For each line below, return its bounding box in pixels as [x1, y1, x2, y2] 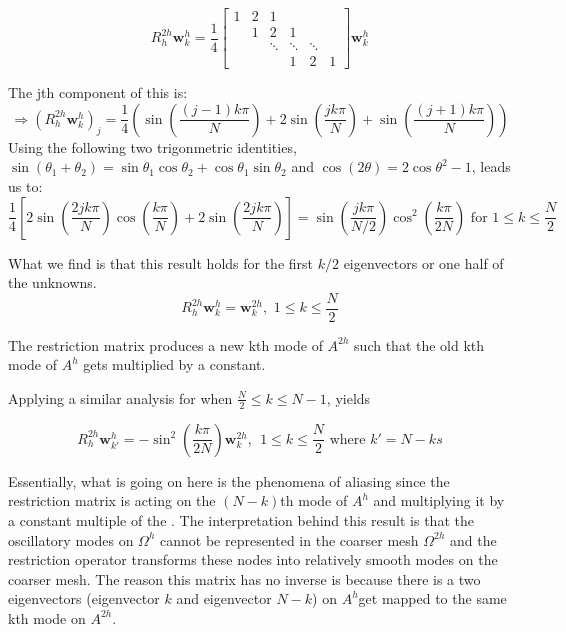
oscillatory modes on [8, 529, 134, 550]
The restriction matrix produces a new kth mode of [8, 334, 323, 355]
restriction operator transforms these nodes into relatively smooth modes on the [8, 549, 498, 570]
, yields [326, 387, 371, 408]
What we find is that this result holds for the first [8, 252, 314, 273]
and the [450, 529, 497, 550]
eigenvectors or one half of [343, 252, 504, 273]
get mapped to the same [358, 588, 507, 609]
